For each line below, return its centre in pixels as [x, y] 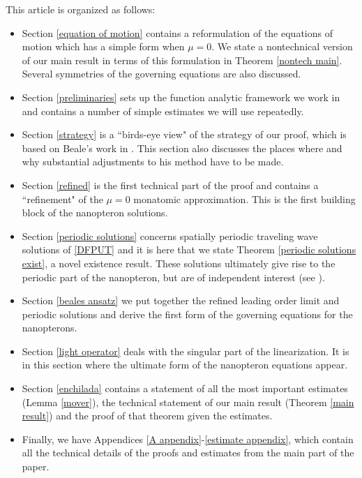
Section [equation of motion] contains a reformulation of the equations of [177, 32]
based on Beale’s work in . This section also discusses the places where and [182, 148]
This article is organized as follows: [81, 9]
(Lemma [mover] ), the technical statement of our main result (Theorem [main [188, 402]
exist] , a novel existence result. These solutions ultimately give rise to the [179, 263]
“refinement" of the [62, 199]
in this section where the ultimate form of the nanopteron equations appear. [185, 365]
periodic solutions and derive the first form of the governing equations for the [187, 314]
